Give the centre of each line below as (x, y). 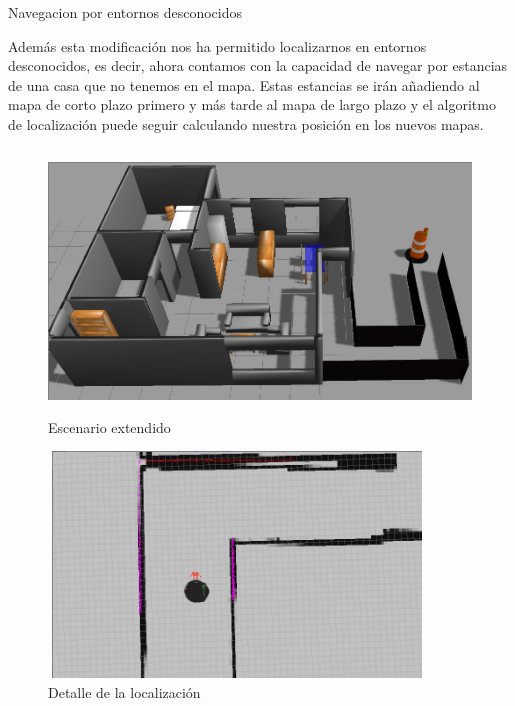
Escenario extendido (109, 426)
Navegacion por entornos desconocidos (125, 12)
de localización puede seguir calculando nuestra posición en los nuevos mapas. (246, 123)
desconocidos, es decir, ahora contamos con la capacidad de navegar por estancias (258, 65)
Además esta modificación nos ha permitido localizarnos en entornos (217, 45)
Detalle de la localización (124, 691)
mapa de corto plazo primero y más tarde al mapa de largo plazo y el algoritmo (252, 104)
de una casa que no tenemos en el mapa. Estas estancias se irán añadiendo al (244, 84)
